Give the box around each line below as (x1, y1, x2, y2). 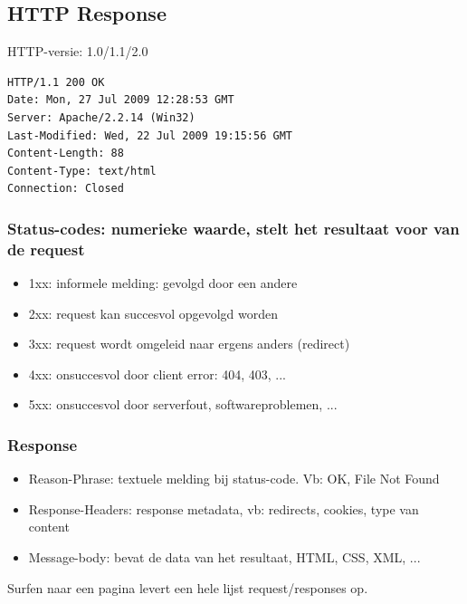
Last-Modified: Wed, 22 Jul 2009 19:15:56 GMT (7, 129, 292, 142)
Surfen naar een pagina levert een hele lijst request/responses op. (7, 578, 368, 597)
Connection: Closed (7, 182, 124, 196)
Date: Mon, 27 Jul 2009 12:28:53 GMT (7, 93, 234, 107)
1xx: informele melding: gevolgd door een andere (28, 273, 298, 292)
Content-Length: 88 (7, 147, 124, 160)
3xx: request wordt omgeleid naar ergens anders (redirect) (28, 334, 350, 353)
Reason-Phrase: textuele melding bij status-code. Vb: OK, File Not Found (28, 469, 440, 488)
